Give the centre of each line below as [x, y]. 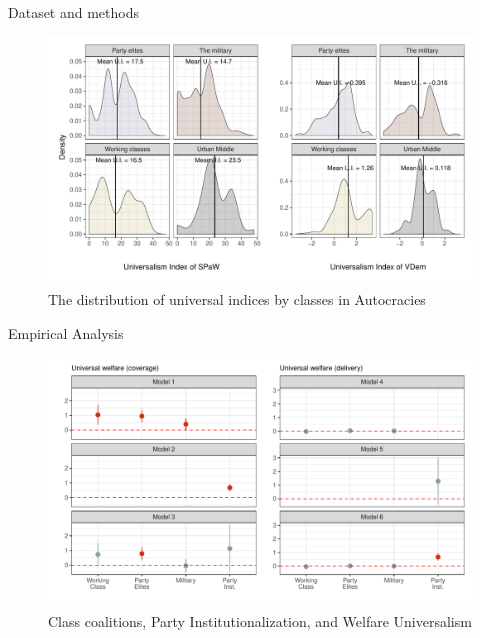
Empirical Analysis [66, 333]
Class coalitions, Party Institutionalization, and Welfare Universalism [260, 620]
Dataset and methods [74, 12]
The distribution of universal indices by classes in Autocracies [237, 299]
